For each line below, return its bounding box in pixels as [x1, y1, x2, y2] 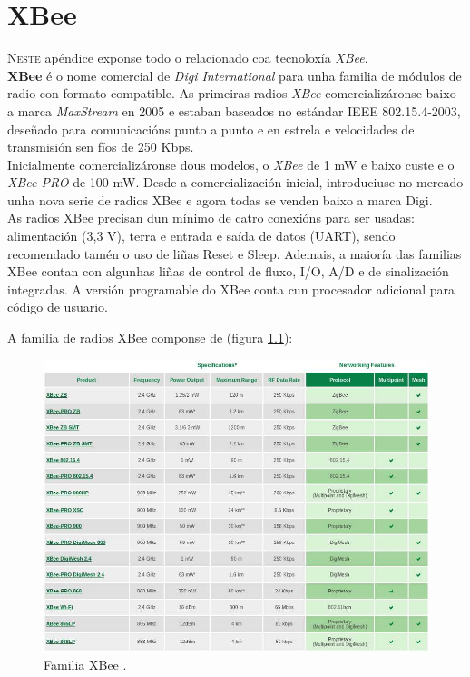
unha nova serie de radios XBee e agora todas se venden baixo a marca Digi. [7, 190, 433, 209]
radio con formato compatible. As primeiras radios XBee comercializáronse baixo [7, 84, 456, 103]
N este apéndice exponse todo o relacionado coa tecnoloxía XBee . [7, 48, 368, 67]
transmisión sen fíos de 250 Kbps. [7, 137, 194, 156]
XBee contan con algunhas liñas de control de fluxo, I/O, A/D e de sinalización [7, 262, 449, 281]
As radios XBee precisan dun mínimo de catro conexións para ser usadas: [7, 208, 415, 227]
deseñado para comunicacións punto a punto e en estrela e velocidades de [7, 119, 415, 138]
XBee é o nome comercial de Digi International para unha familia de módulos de [7, 65, 462, 85]
